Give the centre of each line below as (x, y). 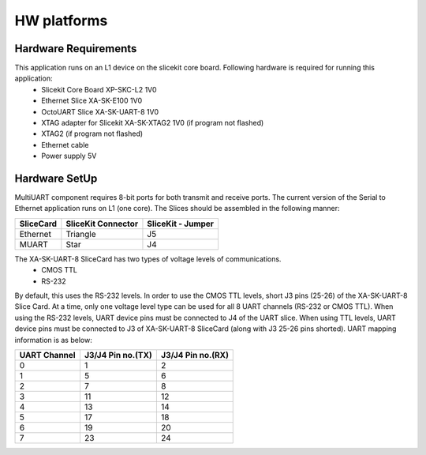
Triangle (81, 234)
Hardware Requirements (76, 49)
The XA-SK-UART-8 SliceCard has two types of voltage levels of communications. (148, 259)
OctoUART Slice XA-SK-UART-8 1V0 (100, 111)
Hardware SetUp (56, 179)
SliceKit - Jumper (181, 224)
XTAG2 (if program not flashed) (92, 133)
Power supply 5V (69, 156)
